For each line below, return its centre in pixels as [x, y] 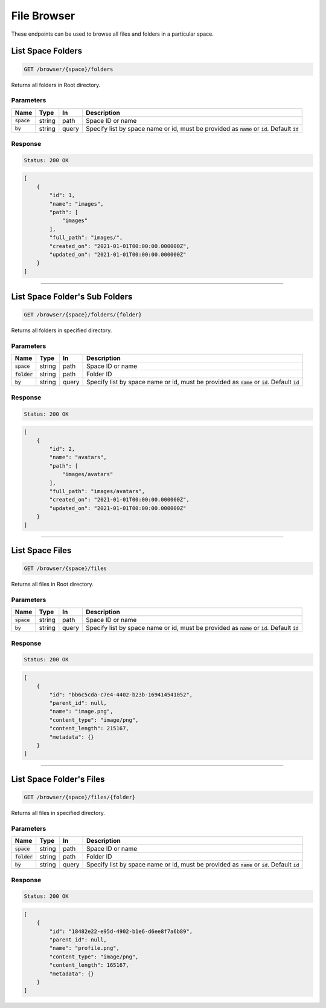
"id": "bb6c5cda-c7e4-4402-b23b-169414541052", [121, 695]
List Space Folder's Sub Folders [72, 297]
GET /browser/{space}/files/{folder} [80, 797]
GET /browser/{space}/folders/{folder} [83, 315]
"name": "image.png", [81, 712]
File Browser [43, 16]
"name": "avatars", [78, 457]
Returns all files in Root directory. [52, 584]
